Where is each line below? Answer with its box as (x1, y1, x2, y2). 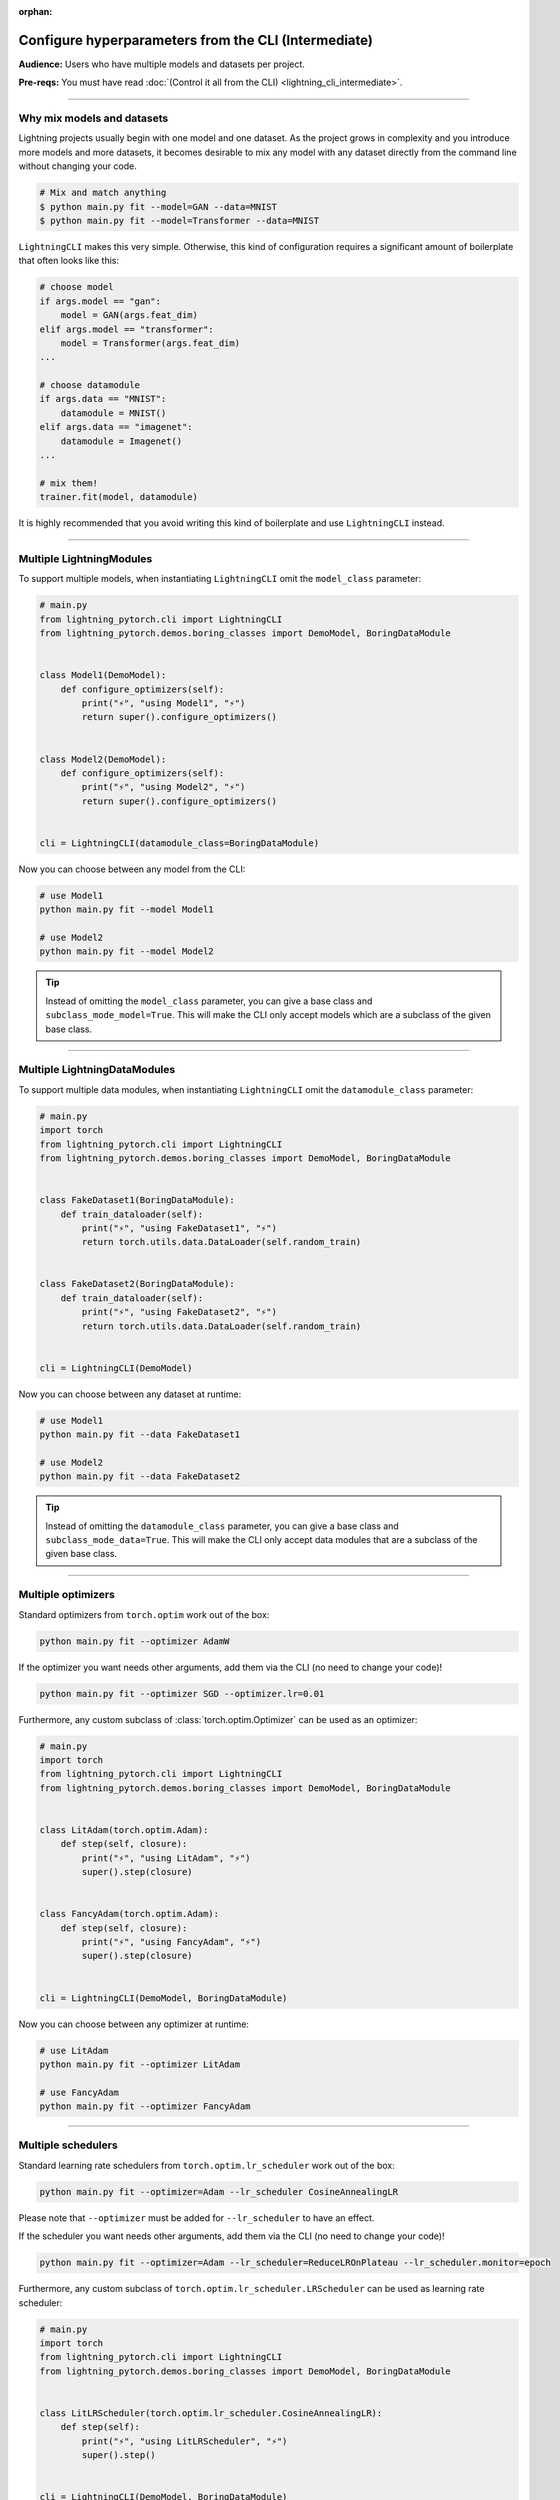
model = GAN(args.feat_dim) (60, 310, 199, 321)
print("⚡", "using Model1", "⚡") (81, 698, 246, 709)
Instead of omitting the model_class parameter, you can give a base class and (45, 995, 373, 1007)
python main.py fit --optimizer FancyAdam (39, 2101, 251, 2112)
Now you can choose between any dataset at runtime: (18, 1388, 242, 1400)
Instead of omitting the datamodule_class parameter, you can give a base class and (45, 1520, 399, 1532)
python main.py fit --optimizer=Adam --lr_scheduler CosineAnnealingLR (39, 2186, 399, 2197)
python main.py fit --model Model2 (39, 946, 214, 957)
